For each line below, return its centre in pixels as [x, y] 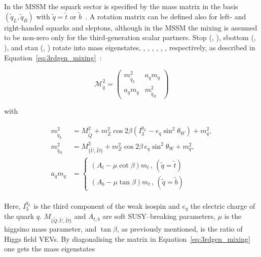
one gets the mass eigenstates [50, 249]
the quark [19, 216]
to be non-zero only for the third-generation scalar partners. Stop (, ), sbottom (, [130, 37]
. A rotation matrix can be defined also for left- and [166, 16]
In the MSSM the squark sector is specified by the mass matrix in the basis [121, 6]
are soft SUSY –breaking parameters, [159, 216]
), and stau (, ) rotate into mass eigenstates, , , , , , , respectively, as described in [130, 47]
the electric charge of [223, 205]
